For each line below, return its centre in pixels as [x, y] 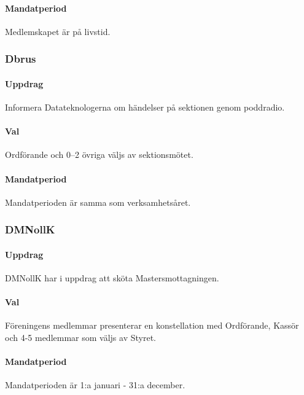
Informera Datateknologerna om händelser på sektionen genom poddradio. [145, 107]
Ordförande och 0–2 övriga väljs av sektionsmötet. [99, 154]
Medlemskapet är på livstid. [58, 31]
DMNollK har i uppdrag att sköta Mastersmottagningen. [112, 278]
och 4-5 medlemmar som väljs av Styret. [80, 338]
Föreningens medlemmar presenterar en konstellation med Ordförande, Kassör [152, 325]
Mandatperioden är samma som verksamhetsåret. [98, 202]
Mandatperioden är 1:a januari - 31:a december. [95, 385]
